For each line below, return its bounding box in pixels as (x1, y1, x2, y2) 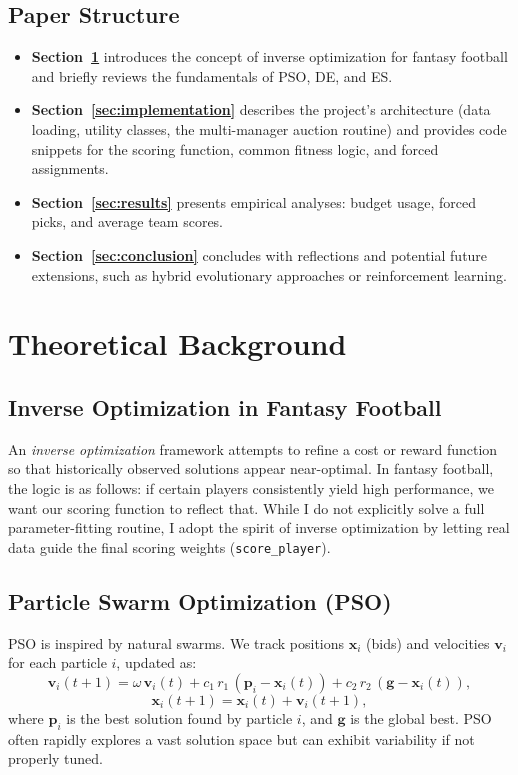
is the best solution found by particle (66, 707, 293, 728)
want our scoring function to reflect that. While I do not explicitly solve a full (8, 497, 485, 518)
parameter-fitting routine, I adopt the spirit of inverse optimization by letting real (8, 517, 510, 538)
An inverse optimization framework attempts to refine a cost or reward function (8, 438, 498, 459)
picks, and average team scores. (31, 211, 224, 232)
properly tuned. (8, 748, 104, 769)
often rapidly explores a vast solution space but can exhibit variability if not (8, 728, 475, 749)
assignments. (31, 158, 109, 179)
